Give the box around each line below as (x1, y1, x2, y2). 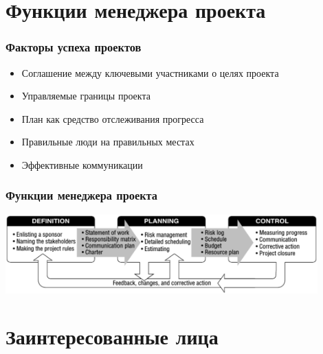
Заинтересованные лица (5, 322, 219, 351)
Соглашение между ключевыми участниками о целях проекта (21, 65, 279, 80)
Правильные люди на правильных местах (21, 134, 194, 149)
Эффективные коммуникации (21, 157, 143, 172)
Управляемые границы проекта (21, 88, 151, 103)
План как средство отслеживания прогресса (21, 111, 204, 126)
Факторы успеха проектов (5, 38, 142, 56)
